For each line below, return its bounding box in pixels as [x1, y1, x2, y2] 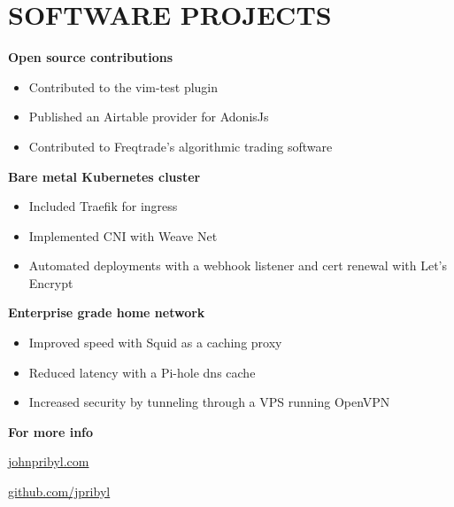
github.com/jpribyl [8, 482, 111, 501]
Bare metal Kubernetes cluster [8, 167, 201, 185]
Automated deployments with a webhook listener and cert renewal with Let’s [28, 256, 448, 275]
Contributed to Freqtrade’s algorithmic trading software [28, 136, 333, 155]
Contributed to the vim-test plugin [28, 77, 219, 96]
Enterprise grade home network [8, 303, 205, 322]
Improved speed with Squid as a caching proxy [28, 333, 282, 352]
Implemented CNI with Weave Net [28, 226, 218, 245]
